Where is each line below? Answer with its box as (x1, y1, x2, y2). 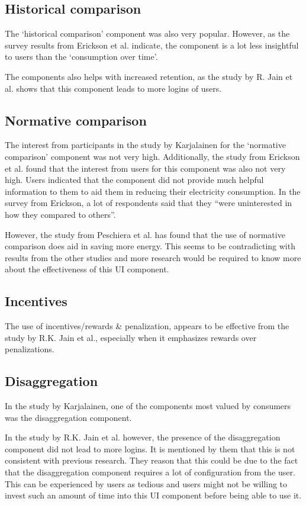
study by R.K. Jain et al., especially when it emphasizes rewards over (5, 331, 257, 343)
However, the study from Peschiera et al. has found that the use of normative (5, 228, 285, 240)
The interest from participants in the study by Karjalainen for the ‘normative (5, 139, 286, 151)
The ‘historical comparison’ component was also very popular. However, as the (5, 27, 290, 40)
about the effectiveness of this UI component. (5, 263, 169, 275)
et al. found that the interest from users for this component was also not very (5, 162, 286, 174)
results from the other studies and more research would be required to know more (5, 251, 301, 263)
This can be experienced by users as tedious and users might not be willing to (5, 477, 288, 490)
